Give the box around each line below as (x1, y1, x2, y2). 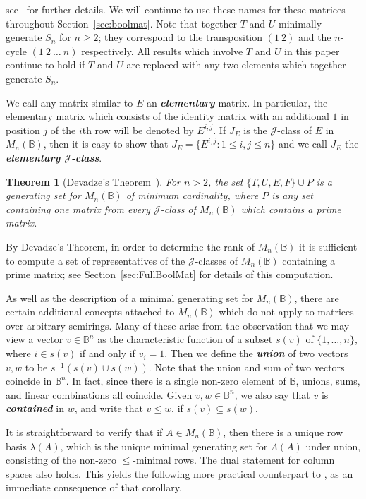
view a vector (6, 332, 63, 347)
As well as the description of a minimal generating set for (6, 290, 254, 305)
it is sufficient (298, 239, 358, 253)
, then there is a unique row (223, 425, 343, 440)
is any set (272, 188, 313, 203)
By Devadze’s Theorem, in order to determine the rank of (6, 239, 255, 253)
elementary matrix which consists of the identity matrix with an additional (6, 109, 329, 124)
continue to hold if (6, 57, 85, 72)
